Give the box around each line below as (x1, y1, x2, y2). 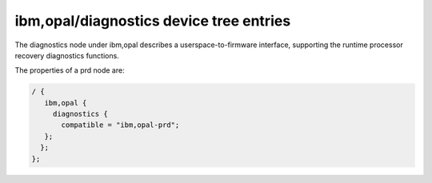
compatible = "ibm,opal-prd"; (61, 121, 180, 129)
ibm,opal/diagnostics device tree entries (14, 12, 291, 30)
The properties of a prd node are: (14, 66, 125, 75)
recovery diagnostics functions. (14, 50, 119, 60)
